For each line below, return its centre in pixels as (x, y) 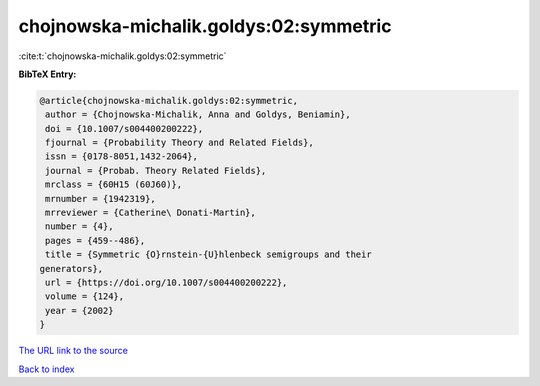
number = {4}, (79, 226)
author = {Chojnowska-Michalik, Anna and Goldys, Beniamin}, (198, 114)
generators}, (71, 268)
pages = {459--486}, (95, 240)
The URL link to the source (73, 351)
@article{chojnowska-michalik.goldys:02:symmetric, (169, 100)
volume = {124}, (85, 296)
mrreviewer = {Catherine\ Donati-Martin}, (151, 213)
